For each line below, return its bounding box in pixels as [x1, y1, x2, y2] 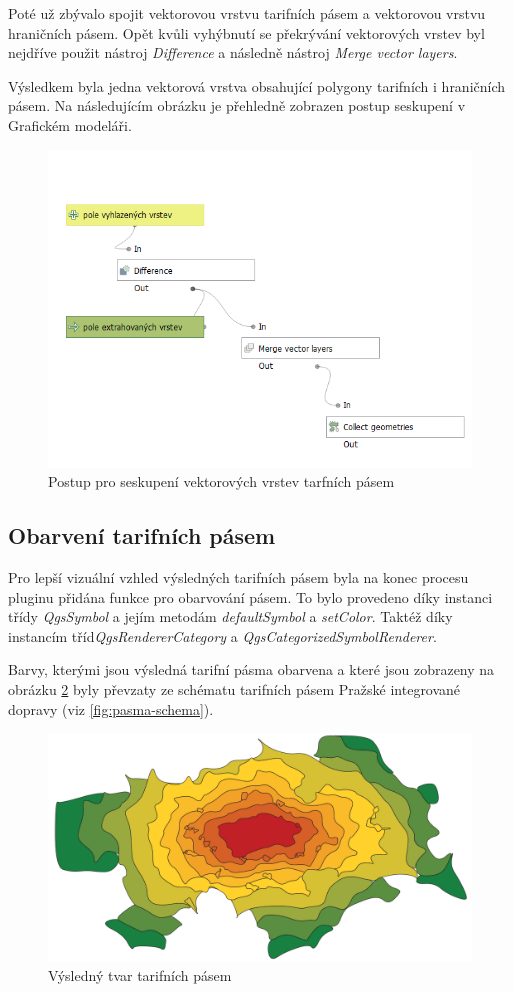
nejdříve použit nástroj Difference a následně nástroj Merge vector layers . [8, 42, 458, 63]
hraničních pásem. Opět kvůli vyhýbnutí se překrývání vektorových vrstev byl [8, 22, 485, 43]
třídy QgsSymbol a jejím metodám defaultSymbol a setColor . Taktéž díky [8, 606, 453, 627]
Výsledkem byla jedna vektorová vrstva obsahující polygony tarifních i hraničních [8, 75, 506, 96]
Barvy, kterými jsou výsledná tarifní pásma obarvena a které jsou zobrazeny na [8, 659, 495, 680]
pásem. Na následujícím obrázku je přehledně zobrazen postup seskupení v [8, 95, 466, 116]
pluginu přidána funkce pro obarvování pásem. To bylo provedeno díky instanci [8, 586, 493, 607]
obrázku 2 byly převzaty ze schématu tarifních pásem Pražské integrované [8, 678, 461, 699]
